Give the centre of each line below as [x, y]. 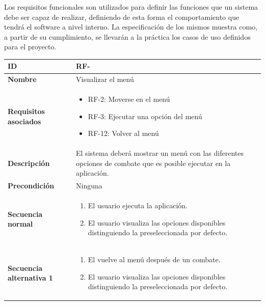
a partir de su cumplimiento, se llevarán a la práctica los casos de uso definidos [127, 36]
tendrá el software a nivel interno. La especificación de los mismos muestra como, [131, 27]
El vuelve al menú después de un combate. [154, 259]
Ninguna [89, 186]
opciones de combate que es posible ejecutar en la [153, 163]
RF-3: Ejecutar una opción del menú [145, 116]
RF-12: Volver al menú [123, 133]
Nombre [22, 79]
